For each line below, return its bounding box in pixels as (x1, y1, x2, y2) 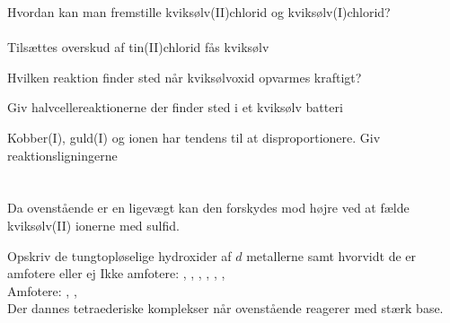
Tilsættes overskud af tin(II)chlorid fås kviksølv (7, 38, 269, 57)
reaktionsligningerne (7, 145, 118, 164)
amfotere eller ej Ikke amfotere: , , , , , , (7, 264, 225, 283)
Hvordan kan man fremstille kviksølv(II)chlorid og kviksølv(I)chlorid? (7, 3, 391, 21)
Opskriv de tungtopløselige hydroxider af (7, 246, 232, 265)
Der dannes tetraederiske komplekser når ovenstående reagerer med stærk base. (7, 299, 444, 318)
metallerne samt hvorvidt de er (246, 246, 416, 265)
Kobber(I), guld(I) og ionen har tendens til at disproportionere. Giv (7, 127, 381, 146)
